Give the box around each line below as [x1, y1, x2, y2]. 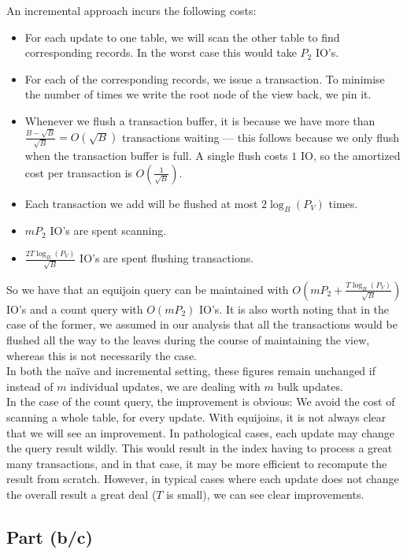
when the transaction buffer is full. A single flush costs [24, 147, 288, 163]
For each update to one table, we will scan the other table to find [24, 28, 340, 45]
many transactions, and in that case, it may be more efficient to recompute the [6, 455, 387, 471]
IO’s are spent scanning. [50, 222, 167, 239]
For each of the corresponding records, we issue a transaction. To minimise [24, 70, 385, 87]
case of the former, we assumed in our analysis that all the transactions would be [6, 316, 398, 333]
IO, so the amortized [300, 147, 401, 163]
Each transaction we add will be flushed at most [24, 195, 258, 211]
